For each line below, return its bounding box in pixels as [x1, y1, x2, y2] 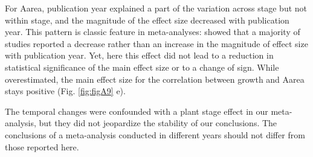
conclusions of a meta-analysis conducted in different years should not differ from [5, 128, 305, 141]
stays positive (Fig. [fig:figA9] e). [5, 85, 126, 97]
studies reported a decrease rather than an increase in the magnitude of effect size [5, 37, 308, 50]
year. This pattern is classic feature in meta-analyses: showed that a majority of [5, 25, 300, 38]
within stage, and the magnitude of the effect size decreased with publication [5, 13, 289, 26]
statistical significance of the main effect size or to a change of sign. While [5, 60, 279, 73]
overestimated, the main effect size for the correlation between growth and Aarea [5, 72, 305, 85]
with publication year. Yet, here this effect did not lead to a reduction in [5, 49, 274, 62]
